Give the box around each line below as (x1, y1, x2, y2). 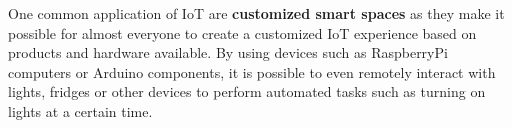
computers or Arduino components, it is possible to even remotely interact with (8, 61, 496, 82)
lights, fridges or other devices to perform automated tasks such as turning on (8, 81, 486, 102)
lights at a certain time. (8, 100, 153, 121)
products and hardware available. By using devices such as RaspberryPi (8, 42, 448, 63)
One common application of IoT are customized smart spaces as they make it (8, 3, 505, 23)
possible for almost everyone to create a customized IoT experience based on (8, 22, 477, 43)
